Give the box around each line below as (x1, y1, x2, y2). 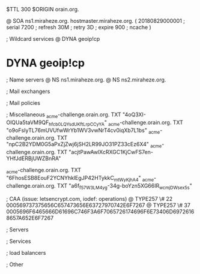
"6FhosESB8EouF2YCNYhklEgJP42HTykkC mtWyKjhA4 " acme (6, 174, 154, 183)
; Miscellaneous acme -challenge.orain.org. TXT (6, 111, 121, 119)
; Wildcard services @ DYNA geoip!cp (6, 35, 100, 42)
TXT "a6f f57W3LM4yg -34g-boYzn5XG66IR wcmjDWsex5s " (56, 182, 192, 191)
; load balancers (6, 249, 46, 256)
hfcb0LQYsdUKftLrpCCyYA (49, 121, 105, 127)
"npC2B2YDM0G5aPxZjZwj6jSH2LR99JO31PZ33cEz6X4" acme (6, 141, 162, 149)
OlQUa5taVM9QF (6, 119, 49, 126)
